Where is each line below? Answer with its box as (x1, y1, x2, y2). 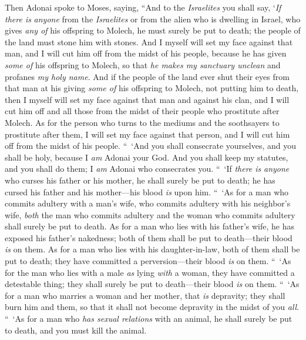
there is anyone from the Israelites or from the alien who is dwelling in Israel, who (5, 12, 301, 25)
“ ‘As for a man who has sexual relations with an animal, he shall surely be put (5, 312, 292, 325)
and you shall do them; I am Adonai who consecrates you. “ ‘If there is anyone (5, 162, 290, 175)
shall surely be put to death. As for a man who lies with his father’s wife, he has (5, 220, 294, 232)
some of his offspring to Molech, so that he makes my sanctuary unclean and (5, 58, 281, 71)
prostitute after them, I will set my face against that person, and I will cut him (5, 128, 290, 140)
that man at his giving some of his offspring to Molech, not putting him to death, (5, 82, 299, 94)
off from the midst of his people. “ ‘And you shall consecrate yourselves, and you (5, 139, 297, 152)
